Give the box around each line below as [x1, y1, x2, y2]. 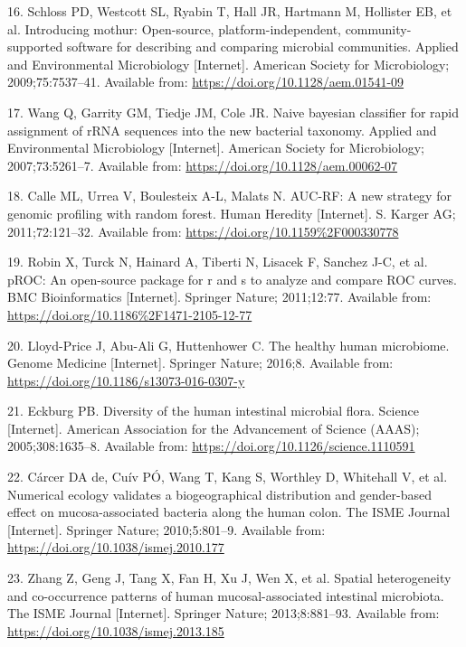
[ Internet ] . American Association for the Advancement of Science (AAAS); [7, 418, 420, 437]
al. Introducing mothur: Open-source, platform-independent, [7, 19, 341, 38]
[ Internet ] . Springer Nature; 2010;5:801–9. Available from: [7, 520, 326, 539]
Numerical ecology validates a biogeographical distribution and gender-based [7, 484, 433, 503]
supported [7, 37, 63, 56]
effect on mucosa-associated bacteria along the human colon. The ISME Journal [7, 502, 451, 521]
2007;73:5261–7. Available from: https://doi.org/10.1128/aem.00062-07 [7, 155, 398, 174]
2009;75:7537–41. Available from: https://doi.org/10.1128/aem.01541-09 [7, 72, 404, 91]
